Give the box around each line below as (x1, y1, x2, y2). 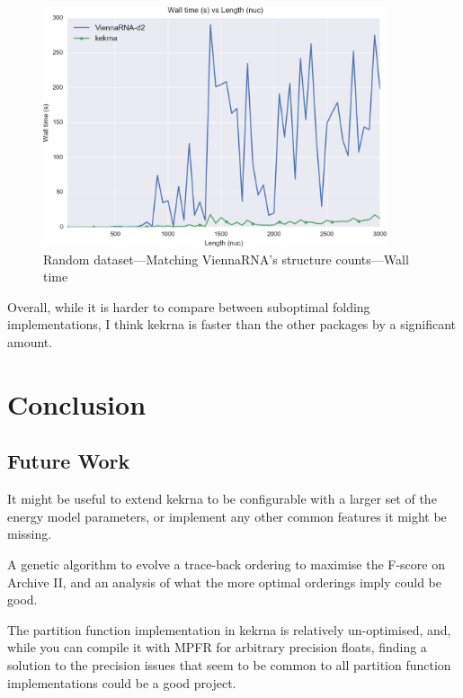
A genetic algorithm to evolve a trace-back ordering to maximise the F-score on (7, 554, 445, 573)
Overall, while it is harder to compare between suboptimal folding (7, 297, 370, 316)
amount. (7, 333, 53, 352)
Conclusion (7, 385, 147, 422)
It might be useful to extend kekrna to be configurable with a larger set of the (7, 489, 437, 508)
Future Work (7, 447, 130, 475)
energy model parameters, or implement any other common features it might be (7, 506, 447, 525)
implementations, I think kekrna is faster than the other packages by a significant (7, 315, 457, 334)
